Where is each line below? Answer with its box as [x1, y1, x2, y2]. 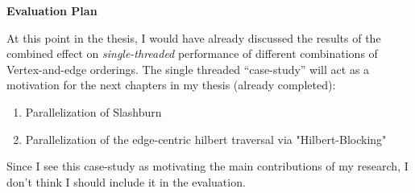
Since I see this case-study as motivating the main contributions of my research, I [6, 158, 409, 175]
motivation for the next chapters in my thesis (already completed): [6, 76, 336, 93]
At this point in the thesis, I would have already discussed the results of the [6, 29, 381, 46]
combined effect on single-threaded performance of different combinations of [6, 45, 378, 62]
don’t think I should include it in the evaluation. [6, 173, 246, 190]
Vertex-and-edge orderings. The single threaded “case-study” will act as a [6, 60, 370, 77]
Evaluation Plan [6, 2, 98, 18]
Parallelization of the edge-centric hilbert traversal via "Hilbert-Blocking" [25, 130, 387, 147]
